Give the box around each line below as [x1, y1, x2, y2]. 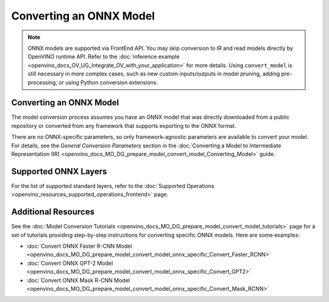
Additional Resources [11, 207, 94, 217]
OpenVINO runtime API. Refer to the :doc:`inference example [27, 53, 180, 60]
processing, [27, 79, 58, 86]
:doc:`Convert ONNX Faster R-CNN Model [26, 242, 132, 250]
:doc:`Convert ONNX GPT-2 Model [26, 259, 113, 267]
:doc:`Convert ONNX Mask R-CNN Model [26, 276, 130, 284]
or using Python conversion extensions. [58, 79, 158, 86]
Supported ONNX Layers [11, 166, 107, 177]
